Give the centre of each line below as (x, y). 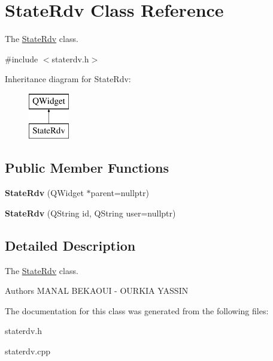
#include (22, 58)
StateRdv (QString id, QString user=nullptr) (90, 213)
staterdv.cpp (28, 351)
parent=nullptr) (120, 193)
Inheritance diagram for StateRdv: (68, 79)
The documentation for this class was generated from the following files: (137, 310)
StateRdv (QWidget (44, 193)
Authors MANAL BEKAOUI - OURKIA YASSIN (97, 291)
